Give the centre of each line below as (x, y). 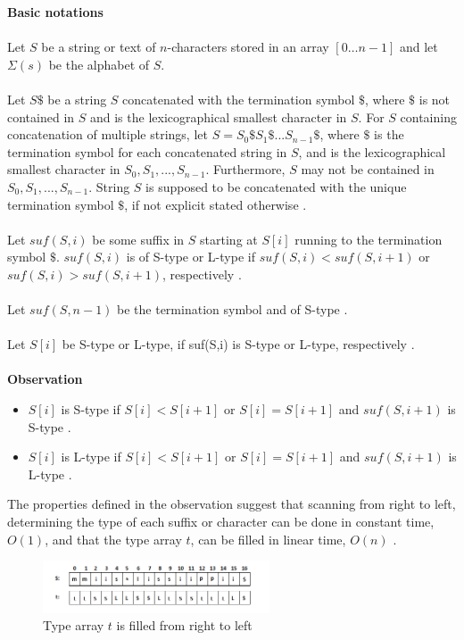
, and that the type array (113, 539)
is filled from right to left (184, 625)
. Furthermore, (245, 169)
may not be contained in (368, 169)
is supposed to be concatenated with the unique (276, 186)
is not (435, 99)
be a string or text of (99, 47)
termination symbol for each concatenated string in (147, 151)
